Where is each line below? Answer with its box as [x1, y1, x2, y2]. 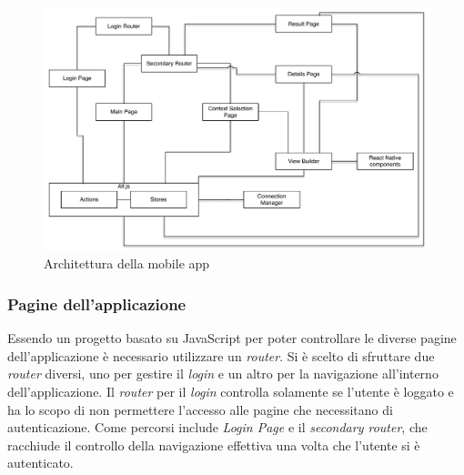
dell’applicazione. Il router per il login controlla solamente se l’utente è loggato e [7, 382, 454, 401]
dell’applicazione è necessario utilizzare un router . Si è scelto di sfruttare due [7, 346, 435, 365]
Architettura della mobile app [44, 254, 210, 273]
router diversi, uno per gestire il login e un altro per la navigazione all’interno [7, 364, 439, 383]
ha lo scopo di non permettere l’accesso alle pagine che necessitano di [7, 399, 393, 419]
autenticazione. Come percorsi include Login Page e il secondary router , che [7, 418, 428, 437]
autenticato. [7, 453, 74, 472]
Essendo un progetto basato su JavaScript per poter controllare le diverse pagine [7, 328, 457, 348]
